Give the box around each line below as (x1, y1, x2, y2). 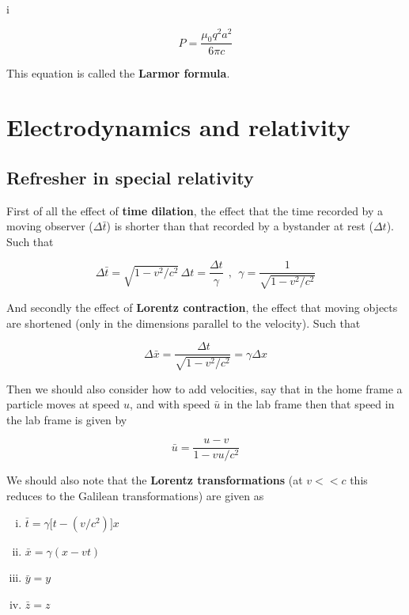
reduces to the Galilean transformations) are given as (6, 487, 264, 503)
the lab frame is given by (6, 411, 127, 427)
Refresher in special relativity (6, 165, 254, 189)
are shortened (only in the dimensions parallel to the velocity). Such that (6, 314, 361, 331)
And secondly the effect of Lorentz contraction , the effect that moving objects (6, 298, 398, 315)
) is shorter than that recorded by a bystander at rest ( (106, 218, 373, 234)
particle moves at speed (6, 396, 120, 412)
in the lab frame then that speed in (223, 396, 395, 412)
